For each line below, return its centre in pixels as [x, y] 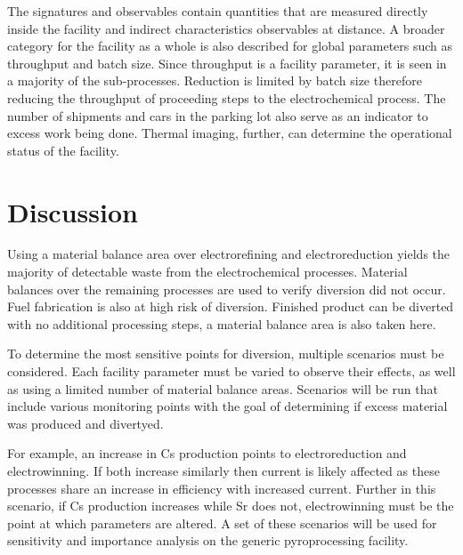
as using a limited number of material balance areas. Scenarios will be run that [223, 388]
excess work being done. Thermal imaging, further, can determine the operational [230, 133]
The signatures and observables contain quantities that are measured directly [218, 11]
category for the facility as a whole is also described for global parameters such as [230, 46]
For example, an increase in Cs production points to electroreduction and [207, 453]
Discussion [73, 211]
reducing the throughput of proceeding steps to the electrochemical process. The [227, 97]
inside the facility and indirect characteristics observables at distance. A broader [226, 28]
